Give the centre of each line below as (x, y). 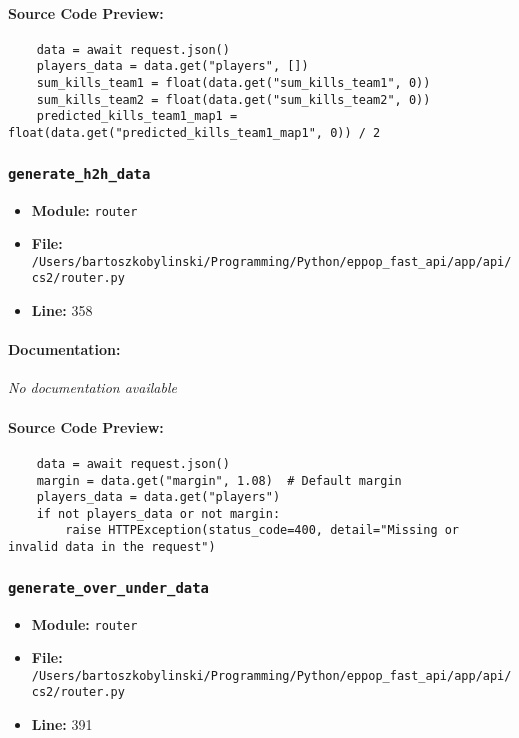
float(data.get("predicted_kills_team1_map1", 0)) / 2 (194, 133)
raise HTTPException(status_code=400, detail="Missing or (262, 530)
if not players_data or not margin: (158, 513)
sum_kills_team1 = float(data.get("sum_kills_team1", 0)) (233, 83)
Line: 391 (62, 724)
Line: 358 (62, 310)
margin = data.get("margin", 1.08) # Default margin (219, 480)
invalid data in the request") (112, 547)
